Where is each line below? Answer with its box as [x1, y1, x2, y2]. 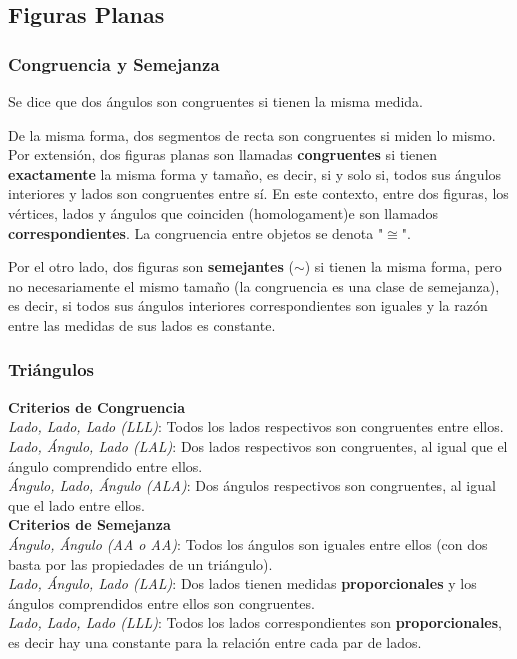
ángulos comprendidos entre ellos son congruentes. [8, 592, 315, 613]
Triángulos [8, 357, 94, 382]
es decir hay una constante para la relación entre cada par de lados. [8, 631, 422, 652]
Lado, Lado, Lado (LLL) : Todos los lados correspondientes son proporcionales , [8, 612, 503, 633]
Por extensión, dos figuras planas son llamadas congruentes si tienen [8, 144, 438, 165]
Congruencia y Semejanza [8, 51, 220, 76]
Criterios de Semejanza [8, 514, 171, 535]
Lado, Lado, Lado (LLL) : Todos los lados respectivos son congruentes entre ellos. [8, 416, 504, 437]
